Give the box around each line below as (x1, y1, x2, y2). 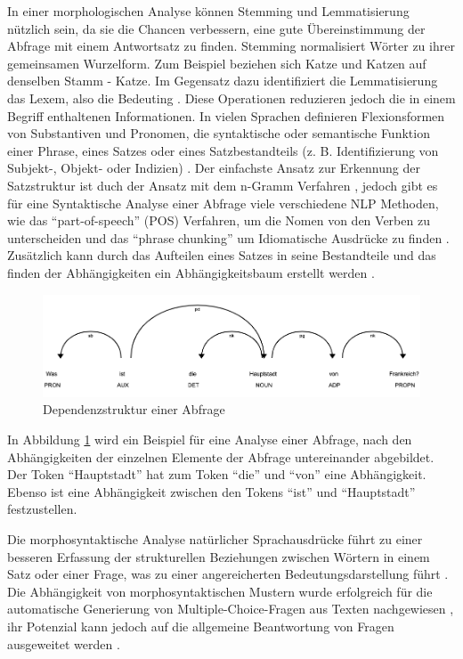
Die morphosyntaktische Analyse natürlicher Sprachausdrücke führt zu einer (7, 530, 423, 549)
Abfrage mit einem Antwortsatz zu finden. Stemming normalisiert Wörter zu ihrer (7, 37, 455, 55)
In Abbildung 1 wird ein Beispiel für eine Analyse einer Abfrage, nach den (7, 430, 412, 449)
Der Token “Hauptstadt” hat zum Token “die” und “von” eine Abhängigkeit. (7, 465, 426, 484)
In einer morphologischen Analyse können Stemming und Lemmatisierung (7, 2, 410, 20)
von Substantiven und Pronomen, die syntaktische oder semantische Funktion (7, 124, 430, 142)
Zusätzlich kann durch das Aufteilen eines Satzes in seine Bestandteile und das (7, 246, 436, 264)
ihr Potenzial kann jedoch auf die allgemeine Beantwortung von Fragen (7, 617, 394, 635)
